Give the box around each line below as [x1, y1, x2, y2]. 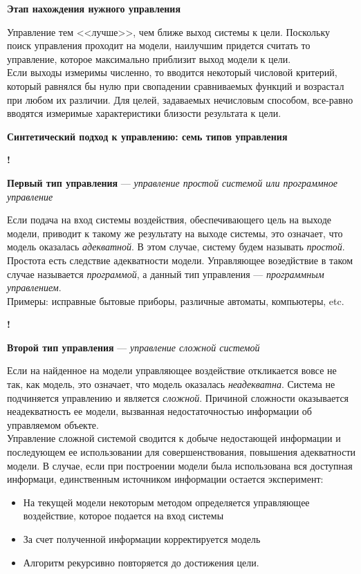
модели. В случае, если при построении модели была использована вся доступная [7, 458, 353, 472]
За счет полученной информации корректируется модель [23, 532, 261, 546]
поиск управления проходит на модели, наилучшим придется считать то [7, 38, 311, 53]
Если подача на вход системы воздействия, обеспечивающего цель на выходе [7, 212, 332, 227]
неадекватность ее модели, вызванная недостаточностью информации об [7, 404, 312, 418]
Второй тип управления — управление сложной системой [7, 340, 260, 354]
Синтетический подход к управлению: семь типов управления [7, 129, 288, 143]
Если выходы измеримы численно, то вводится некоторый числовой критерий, [7, 65, 337, 80]
